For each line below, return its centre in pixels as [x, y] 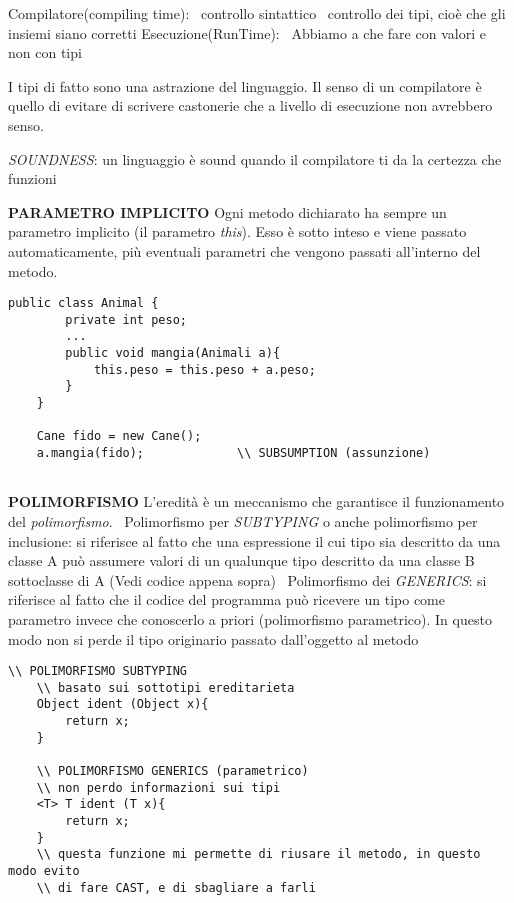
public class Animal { [83, 303]
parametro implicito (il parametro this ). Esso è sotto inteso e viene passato [237, 231]
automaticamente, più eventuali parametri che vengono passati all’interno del [244, 250]
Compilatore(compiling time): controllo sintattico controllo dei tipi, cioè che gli [257, 13]
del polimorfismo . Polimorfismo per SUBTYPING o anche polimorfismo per [243, 520]
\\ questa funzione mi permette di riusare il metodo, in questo [258, 854]
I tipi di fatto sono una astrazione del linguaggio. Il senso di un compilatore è [245, 85]
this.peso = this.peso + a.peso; [204, 369]
